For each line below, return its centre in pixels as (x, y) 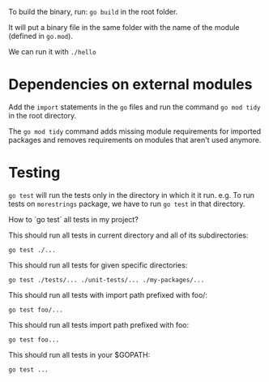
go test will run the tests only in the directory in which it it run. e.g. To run (132, 195)
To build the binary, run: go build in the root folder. (93, 12)
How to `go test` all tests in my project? (74, 219)
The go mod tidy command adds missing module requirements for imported (135, 131)
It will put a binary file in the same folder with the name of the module (124, 27)
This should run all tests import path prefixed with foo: (98, 324)
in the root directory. (43, 115)
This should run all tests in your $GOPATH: (79, 354)
